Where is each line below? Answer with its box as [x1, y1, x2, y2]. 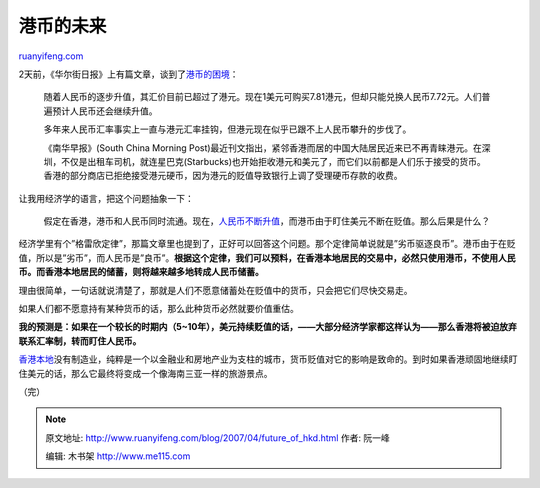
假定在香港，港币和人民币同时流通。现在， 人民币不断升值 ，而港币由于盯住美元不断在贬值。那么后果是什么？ [43, 215, 490, 227]
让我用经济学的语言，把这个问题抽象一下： [18, 192, 194, 204]
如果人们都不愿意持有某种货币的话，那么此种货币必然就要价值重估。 [18, 303, 299, 315]
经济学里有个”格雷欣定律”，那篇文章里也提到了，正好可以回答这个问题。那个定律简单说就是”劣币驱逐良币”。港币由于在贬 [18, 238, 516, 250]
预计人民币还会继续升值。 [51, 105, 158, 117]
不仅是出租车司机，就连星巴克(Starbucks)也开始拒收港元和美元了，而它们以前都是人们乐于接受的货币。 [60, 155, 487, 167]
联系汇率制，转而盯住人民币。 [18, 335, 142, 347]
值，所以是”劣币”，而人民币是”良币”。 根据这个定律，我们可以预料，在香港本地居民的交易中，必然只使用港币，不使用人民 [18, 251, 516, 264]
